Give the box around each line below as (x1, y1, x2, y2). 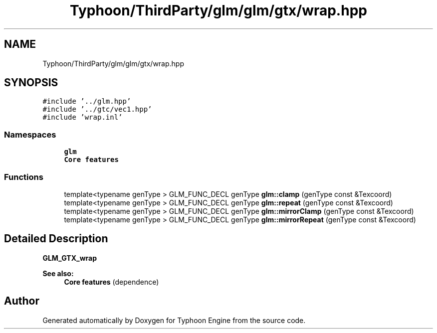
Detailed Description (4, 232, 108, 245)
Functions (4, 171, 43, 182)
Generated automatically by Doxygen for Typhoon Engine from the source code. (42, 316, 306, 325)
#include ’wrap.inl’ (42, 113, 123, 122)
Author (4, 295, 39, 308)
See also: (42, 269, 74, 278)
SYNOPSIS (4, 76, 58, 89)
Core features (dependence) (64, 277, 159, 286)
